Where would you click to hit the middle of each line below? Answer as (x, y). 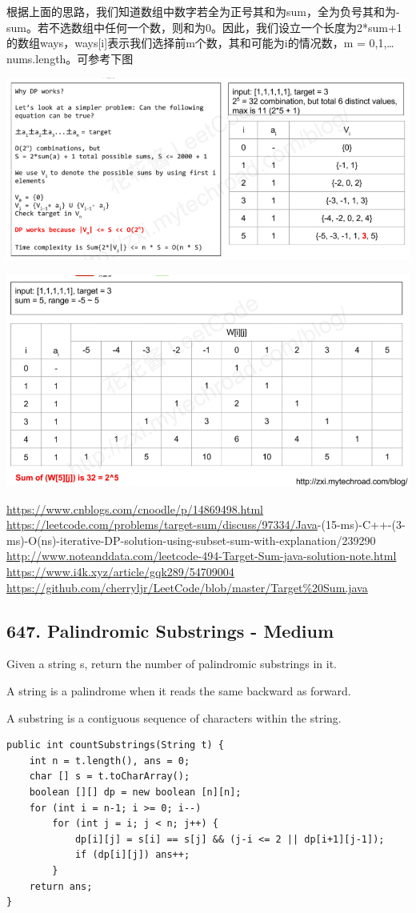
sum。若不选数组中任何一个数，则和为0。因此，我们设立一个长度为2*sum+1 (204, 27)
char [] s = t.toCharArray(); (110, 777)
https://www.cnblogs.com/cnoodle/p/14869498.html (135, 509)
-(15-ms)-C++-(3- (361, 525)
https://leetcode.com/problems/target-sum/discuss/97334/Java (162, 525)
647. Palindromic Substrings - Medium (170, 630)
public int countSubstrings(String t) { (116, 745)
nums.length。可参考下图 (70, 58)
